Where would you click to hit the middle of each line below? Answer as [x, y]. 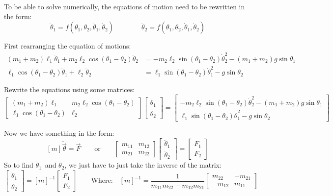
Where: [102, 181]
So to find [19, 165]
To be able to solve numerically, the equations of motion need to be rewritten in [125, 6]
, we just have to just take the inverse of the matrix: [143, 165]
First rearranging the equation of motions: [68, 46]
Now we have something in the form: [59, 133]
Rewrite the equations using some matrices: [69, 89]
